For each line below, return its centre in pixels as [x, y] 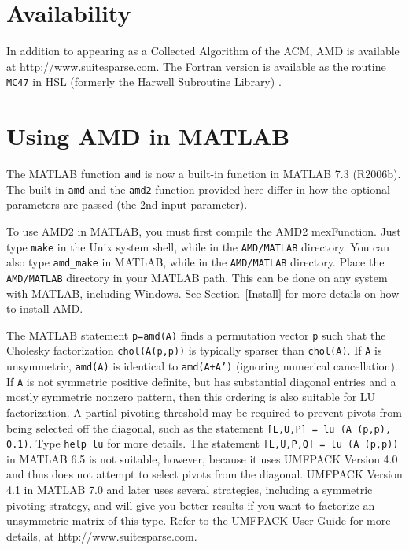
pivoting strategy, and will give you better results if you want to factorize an [191, 505]
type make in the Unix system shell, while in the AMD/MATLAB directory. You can [198, 246]
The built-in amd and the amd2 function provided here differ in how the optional [198, 189]
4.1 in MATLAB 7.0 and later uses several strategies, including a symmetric [190, 490]
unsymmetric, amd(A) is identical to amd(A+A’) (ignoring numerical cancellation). [202, 366]
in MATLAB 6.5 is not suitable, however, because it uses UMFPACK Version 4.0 [202, 458]
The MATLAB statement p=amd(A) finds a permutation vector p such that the [196, 334]
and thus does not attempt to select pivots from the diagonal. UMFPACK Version [204, 474]
